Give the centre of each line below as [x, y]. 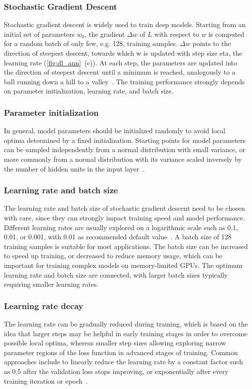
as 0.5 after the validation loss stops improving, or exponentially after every [116, 371]
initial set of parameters [39, 34]
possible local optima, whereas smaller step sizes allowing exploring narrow [115, 343]
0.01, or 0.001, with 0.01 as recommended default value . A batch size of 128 [118, 237]
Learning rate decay [44, 305]
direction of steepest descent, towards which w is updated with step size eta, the [123, 53]
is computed [227, 34]
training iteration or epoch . [46, 381]
